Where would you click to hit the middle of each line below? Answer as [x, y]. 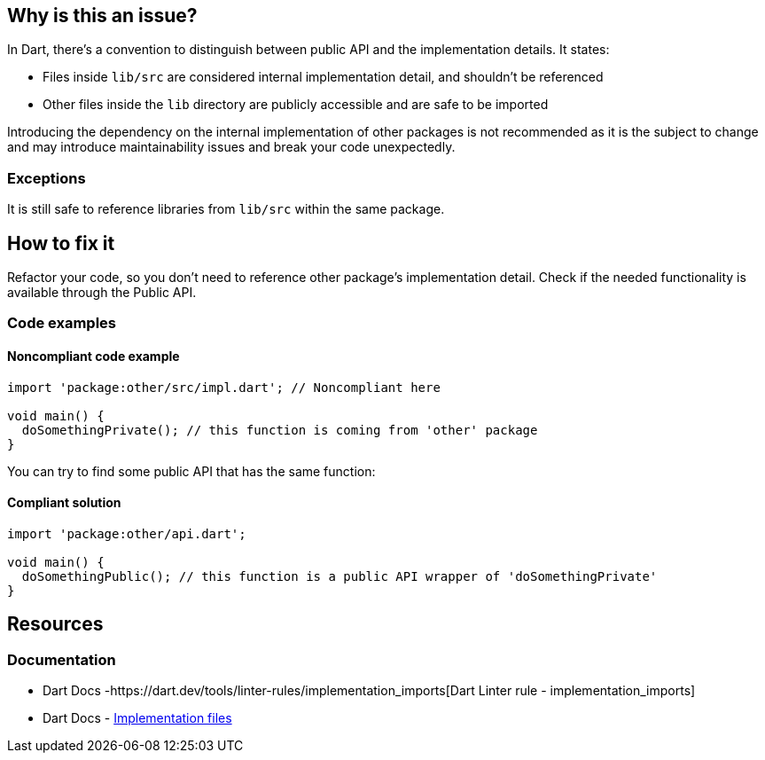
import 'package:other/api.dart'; [127, 533]
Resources [55, 624]
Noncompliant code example [94, 356]
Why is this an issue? [102, 16]
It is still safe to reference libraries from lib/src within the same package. [226, 209]
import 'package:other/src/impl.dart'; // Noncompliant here [224, 387]
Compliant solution [64, 503]
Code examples [62, 323]
